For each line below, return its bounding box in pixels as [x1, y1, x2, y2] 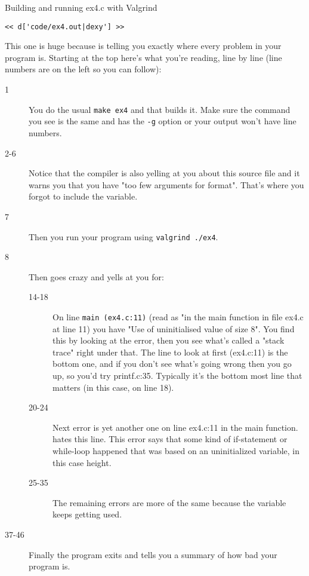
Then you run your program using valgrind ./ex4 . [29, 230, 218, 243]
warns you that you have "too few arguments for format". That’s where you [29, 178, 304, 191]
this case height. [52, 456, 112, 468]
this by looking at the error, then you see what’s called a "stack [52, 334, 285, 347]
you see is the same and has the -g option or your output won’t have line [29, 115, 296, 127]
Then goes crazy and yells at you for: [29, 270, 164, 283]
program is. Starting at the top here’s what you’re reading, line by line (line [5, 51, 282, 63]
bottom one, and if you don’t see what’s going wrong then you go [52, 357, 292, 370]
